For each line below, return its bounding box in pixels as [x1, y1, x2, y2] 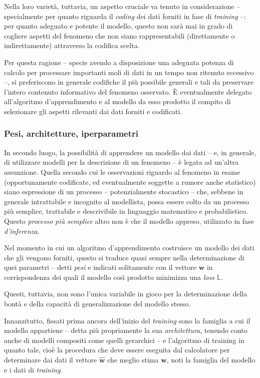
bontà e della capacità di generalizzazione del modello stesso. [4, 298, 191, 309]
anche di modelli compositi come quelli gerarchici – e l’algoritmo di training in [4, 334, 244, 345]
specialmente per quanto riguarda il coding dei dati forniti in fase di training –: [4, 11, 246, 21]
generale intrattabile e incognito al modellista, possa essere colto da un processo [4, 196, 249, 206]
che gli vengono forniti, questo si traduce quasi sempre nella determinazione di [4, 252, 244, 262]
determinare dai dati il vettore [4, 354, 97, 365]
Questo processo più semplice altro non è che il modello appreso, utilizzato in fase [4, 215, 254, 226]
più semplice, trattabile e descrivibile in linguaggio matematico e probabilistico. [4, 206, 248, 216]
